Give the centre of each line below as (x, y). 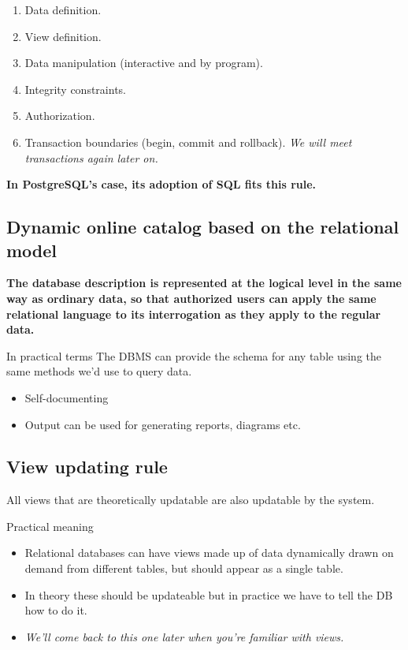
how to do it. (56, 610)
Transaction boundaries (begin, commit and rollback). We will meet (188, 142)
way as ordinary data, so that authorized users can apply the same (191, 298)
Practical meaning (50, 526)
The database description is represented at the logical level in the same (204, 283)
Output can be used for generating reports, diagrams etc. (163, 424)
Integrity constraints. (75, 89)
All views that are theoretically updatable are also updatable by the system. (191, 500)
